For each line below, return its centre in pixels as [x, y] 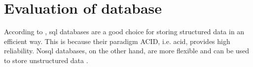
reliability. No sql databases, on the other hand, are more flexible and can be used [127, 51]
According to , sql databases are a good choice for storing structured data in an [124, 32]
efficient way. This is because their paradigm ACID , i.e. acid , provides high [117, 41]
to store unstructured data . [46, 60]
